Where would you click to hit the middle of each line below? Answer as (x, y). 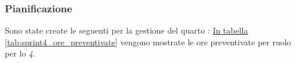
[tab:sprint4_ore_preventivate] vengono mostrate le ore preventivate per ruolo (148, 42)
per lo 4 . (20, 53)
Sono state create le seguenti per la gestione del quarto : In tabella (127, 30)
